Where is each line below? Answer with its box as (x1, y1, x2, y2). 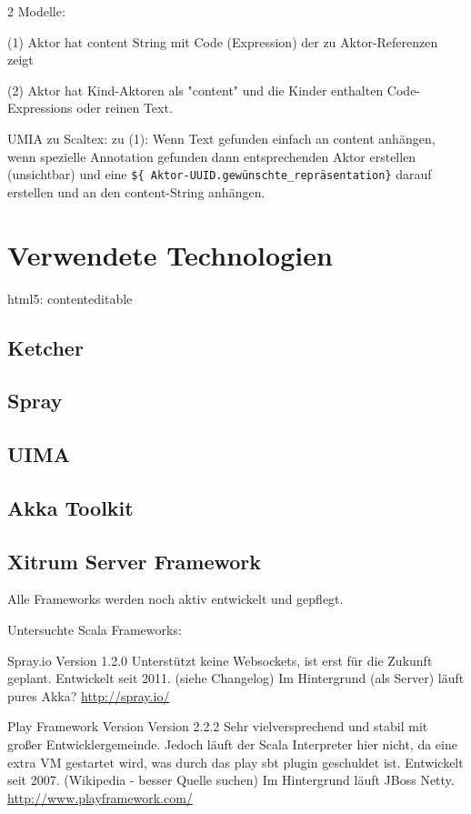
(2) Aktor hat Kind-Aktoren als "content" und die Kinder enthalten (7, 80, 384, 99)
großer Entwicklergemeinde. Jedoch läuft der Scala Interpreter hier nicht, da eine (7, 735, 457, 754)
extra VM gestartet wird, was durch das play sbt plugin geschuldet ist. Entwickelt (7, 752, 464, 771)
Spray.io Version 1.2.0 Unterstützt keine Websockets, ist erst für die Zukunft (7, 650, 433, 669)
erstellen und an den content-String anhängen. (7, 182, 266, 201)
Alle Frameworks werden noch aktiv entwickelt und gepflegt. (7, 589, 344, 608)
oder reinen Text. (76, 98, 173, 117)
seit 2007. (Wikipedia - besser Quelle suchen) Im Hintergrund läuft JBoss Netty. (7, 770, 455, 789)
